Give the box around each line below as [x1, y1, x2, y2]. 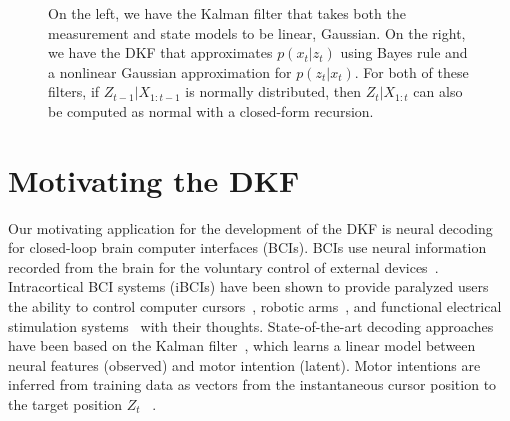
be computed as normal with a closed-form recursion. [48, 100, 374, 121]
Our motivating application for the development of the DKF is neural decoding [8, 217, 493, 238]
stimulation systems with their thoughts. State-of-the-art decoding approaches [8, 315, 494, 336]
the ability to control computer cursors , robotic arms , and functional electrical [8, 296, 502, 317]
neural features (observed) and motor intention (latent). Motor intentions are [8, 354, 481, 375]
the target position [8, 394, 123, 415]
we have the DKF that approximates [48, 42, 273, 63]
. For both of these [354, 61, 469, 82]
